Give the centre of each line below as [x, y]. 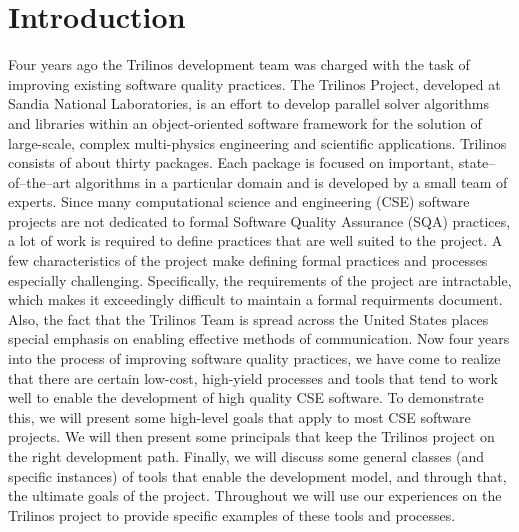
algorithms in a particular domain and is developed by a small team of [291, 181]
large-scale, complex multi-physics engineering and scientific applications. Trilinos [257, 142]
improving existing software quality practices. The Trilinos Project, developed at [254, 83]
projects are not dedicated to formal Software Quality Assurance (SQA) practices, [259, 220]
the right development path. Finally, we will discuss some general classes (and [246, 456]
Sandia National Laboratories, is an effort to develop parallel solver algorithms [249, 103]
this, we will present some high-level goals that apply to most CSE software [239, 416]
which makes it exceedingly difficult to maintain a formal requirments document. [255, 299]
